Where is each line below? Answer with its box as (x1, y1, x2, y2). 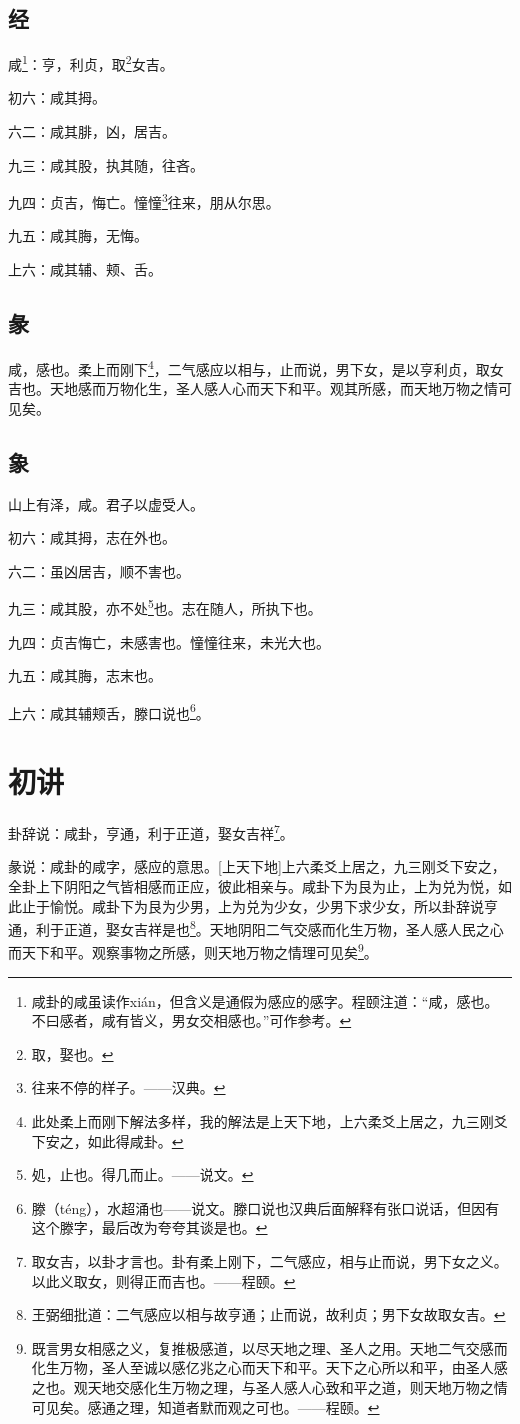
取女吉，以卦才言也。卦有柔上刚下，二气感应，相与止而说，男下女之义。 (31, 1250, 508, 1271)
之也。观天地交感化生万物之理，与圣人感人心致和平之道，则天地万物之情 (31, 1376, 508, 1397)
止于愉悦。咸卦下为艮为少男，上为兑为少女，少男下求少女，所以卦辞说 (21, 895, 484, 916)
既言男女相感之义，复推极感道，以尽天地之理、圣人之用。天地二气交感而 (31, 1337, 508, 1358)
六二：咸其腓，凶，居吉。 (8, 121, 176, 142)
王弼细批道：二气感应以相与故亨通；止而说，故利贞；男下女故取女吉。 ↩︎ (31, 1304, 506, 1325)
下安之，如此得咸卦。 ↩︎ (31, 1130, 184, 1151)
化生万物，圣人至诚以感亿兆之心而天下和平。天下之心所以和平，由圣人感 (31, 1357, 508, 1378)
